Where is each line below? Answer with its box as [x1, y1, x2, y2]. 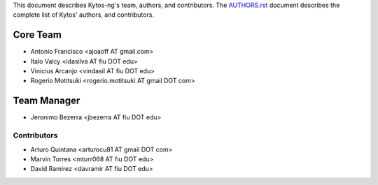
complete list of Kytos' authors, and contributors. [13, 10, 154, 19]
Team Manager [13, 95, 80, 107]
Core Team [13, 29, 62, 41]
